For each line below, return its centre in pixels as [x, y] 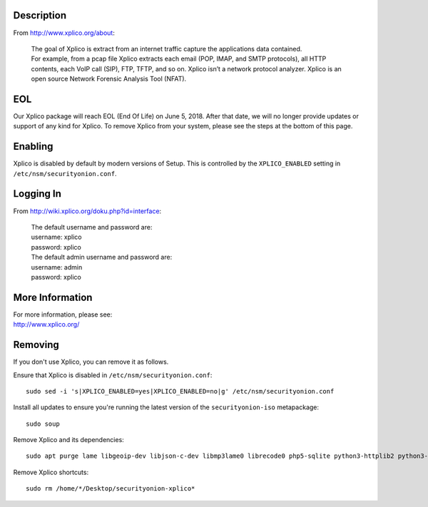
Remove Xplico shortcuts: [51, 472]
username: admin [57, 267]
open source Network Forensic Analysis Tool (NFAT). [109, 79]
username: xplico [56, 237]
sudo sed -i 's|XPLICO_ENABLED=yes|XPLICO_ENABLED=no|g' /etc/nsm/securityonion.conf [180, 391]
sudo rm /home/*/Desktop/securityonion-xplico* [111, 489]
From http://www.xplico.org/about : [64, 33]
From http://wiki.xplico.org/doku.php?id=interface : [87, 211]
